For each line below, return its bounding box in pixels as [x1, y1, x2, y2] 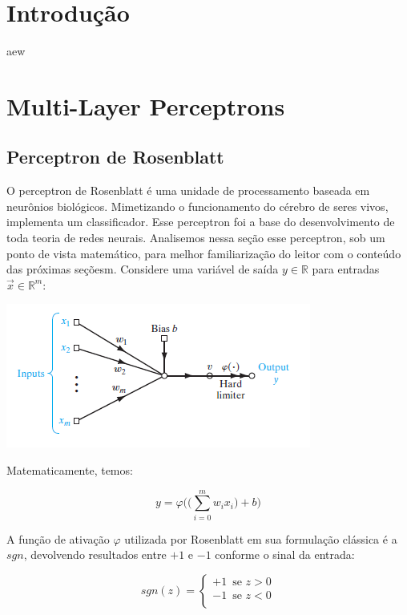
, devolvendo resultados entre [23, 546, 167, 563]
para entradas [312, 261, 380, 277]
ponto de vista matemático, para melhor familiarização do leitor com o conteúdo [6, 245, 401, 261]
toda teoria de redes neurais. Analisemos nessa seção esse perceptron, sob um [6, 229, 385, 246]
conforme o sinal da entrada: [215, 546, 355, 563]
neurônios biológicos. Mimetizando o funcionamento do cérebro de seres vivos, [6, 197, 389, 214]
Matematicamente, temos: [6, 462, 133, 479]
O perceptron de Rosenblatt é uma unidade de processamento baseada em [6, 182, 370, 199]
